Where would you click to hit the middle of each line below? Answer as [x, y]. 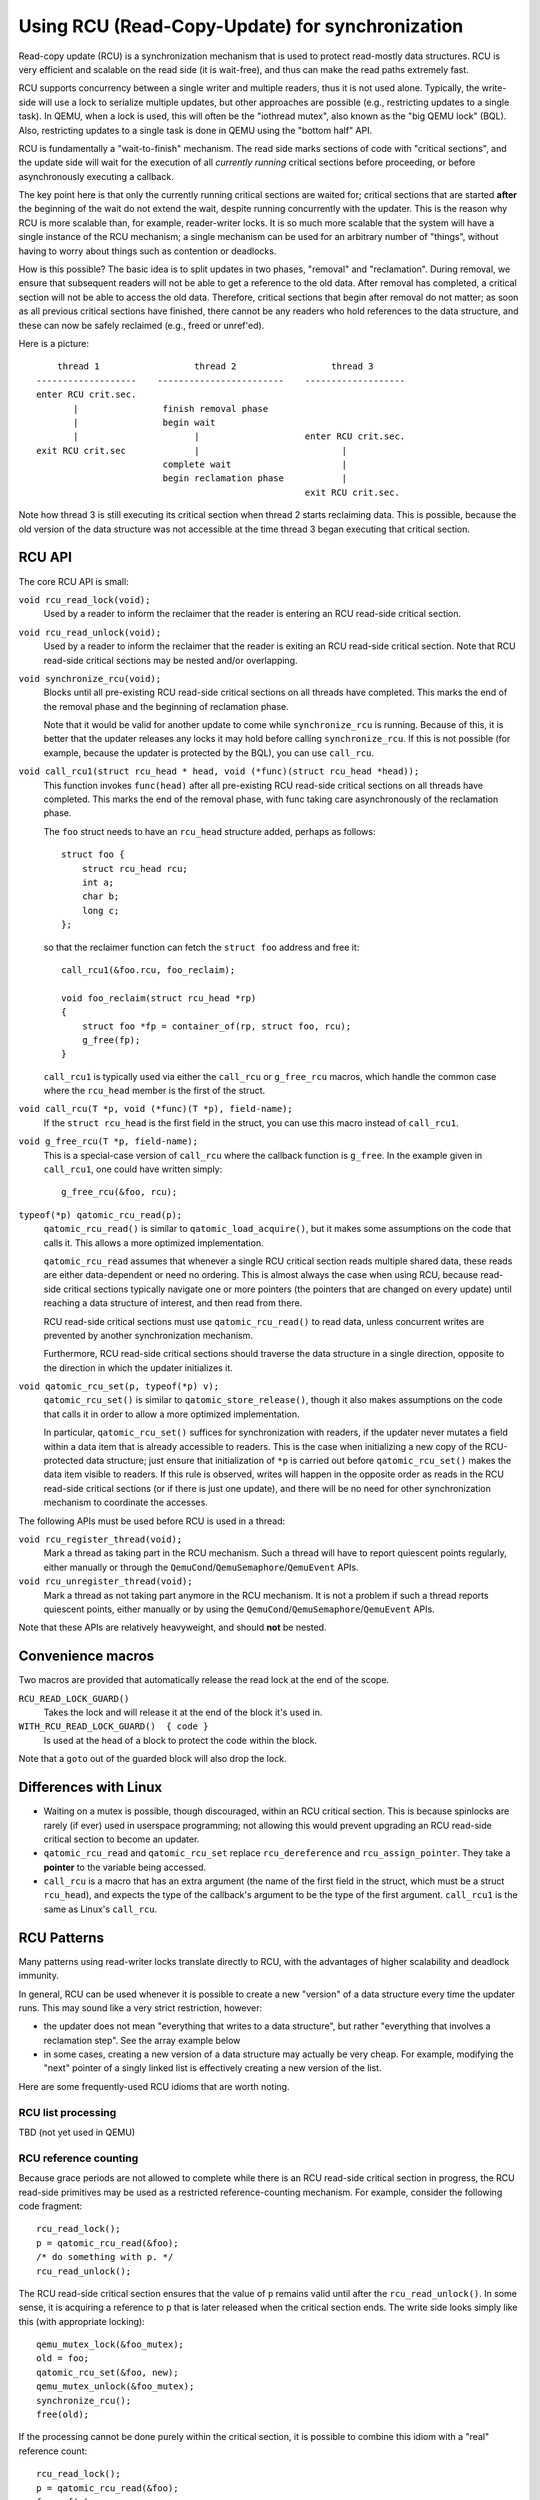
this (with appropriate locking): [81, 2321]
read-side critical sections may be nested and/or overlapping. [170, 660]
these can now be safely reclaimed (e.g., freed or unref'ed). [141, 325]
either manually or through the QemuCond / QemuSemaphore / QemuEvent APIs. [201, 1567]
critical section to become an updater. [121, 1839]
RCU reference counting [78, 2158]
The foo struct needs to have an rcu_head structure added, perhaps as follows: [209, 831]
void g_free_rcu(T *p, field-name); [108, 1141]
